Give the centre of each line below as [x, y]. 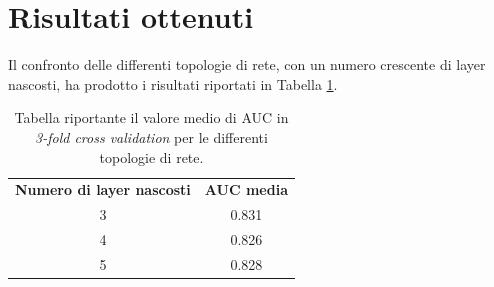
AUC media [246, 189]
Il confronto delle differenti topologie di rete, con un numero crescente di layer [247, 64]
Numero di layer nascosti [103, 189]
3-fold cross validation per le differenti [151, 136]
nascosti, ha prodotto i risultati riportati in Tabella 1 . [173, 83]
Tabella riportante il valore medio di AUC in [151, 117]
